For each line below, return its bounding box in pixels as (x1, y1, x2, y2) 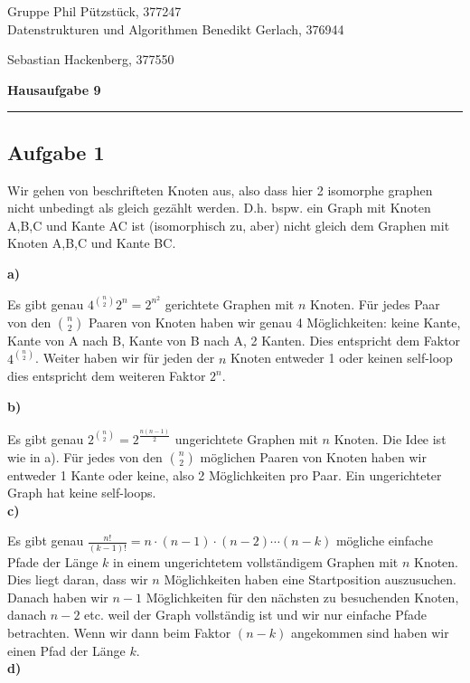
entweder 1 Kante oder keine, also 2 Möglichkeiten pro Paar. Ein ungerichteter (7, 465, 442, 484)
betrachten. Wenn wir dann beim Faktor (7, 622, 231, 641)
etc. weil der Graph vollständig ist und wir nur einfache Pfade (84, 605, 428, 624)
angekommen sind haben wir (290, 622, 449, 641)
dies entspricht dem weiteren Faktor (7, 366, 206, 385)
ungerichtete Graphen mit (174, 429, 318, 448)
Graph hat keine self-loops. (7, 483, 156, 502)
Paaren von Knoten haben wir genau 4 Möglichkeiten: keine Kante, (88, 312, 461, 331)
